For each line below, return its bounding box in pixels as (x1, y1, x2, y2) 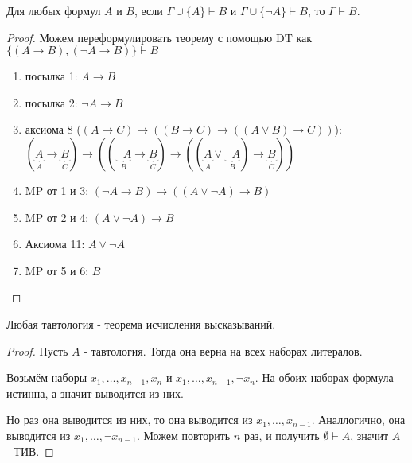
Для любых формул (6, 2, 101, 18)
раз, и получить (243, 426, 320, 443)
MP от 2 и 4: (25, 208, 89, 225)
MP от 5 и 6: (25, 262, 89, 278)
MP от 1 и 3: (25, 181, 89, 198)
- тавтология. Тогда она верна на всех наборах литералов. (84, 342, 363, 359)
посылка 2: (25, 94, 78, 111)
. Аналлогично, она (311, 411, 406, 428)
